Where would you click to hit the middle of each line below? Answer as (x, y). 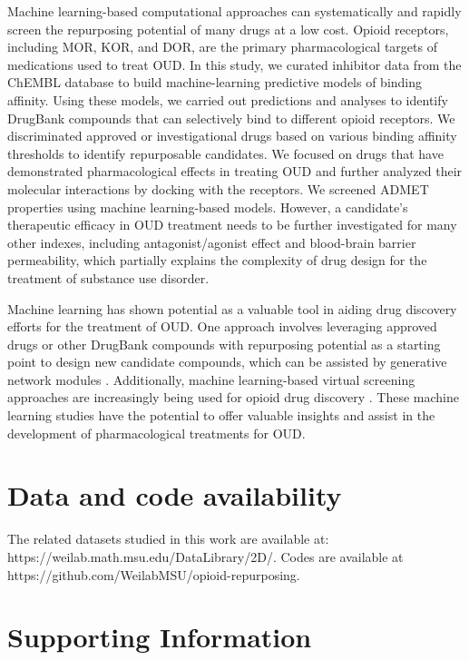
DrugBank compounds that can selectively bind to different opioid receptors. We (231, 118)
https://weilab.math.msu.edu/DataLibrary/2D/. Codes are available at (205, 556)
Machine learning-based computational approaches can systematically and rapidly (234, 11)
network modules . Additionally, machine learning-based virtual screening (211, 379)
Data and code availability (175, 495)
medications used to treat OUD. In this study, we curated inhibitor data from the (234, 64)
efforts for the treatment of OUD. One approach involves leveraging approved (222, 326)
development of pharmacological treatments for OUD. (156, 433)
